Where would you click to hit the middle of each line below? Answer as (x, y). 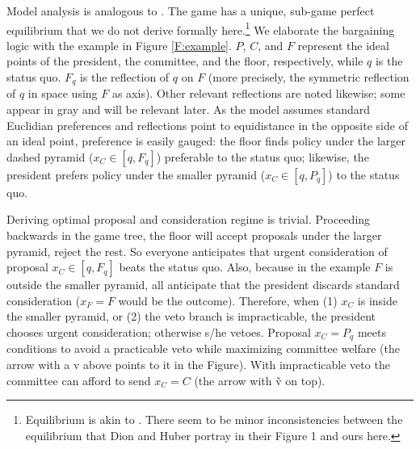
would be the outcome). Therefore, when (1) (228, 300)
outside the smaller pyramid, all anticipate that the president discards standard (203, 285)
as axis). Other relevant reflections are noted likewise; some (258, 93)
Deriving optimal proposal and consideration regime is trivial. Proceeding (189, 219)
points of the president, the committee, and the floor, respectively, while (185, 61)
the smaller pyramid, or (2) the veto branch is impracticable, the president (191, 316)
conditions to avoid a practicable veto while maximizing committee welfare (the (204, 348)
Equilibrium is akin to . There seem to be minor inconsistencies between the (214, 420)
